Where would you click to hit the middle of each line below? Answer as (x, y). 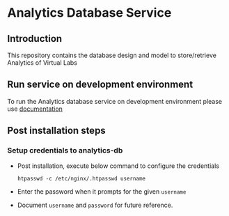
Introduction (35, 39)
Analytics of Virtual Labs (42, 63)
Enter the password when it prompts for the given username (102, 191)
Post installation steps (56, 131)
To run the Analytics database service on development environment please (115, 101)
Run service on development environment (100, 85)
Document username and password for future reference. (95, 205)
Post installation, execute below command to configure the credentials (118, 166)
